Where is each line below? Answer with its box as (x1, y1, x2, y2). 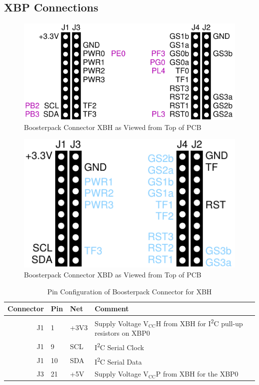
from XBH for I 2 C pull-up (163, 317, 243, 328)
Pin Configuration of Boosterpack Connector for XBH (47, 286, 212, 296)
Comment (94, 303, 129, 314)
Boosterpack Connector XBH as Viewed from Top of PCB (24, 122, 202, 132)
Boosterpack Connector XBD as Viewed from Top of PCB (24, 269, 202, 280)
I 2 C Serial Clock (94, 341, 144, 352)
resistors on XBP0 (94, 328, 150, 338)
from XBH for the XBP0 (163, 369, 239, 379)
